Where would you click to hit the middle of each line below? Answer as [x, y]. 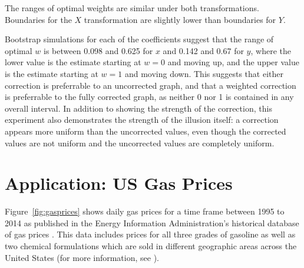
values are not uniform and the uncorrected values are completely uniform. [140, 143]
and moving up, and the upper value [233, 62]
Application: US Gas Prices [119, 183]
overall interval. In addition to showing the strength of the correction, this [138, 108]
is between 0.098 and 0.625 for [98, 50]
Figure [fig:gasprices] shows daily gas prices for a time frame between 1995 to [145, 211]
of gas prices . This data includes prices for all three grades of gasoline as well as [150, 234]
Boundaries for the [38, 19]
